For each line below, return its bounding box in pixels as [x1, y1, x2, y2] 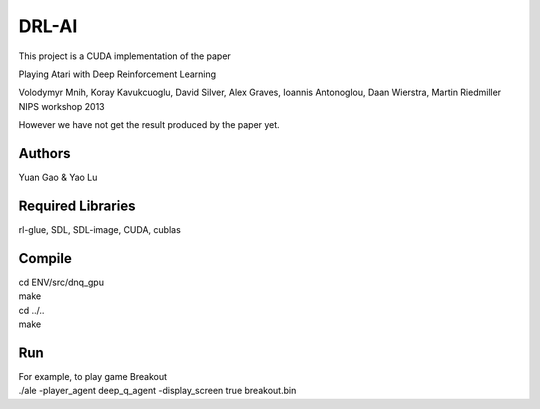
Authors [18, 145, 71, 162]
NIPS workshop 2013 [18, 100, 105, 112]
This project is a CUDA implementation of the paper [18, 50, 232, 62]
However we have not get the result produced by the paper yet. [18, 119, 280, 131]
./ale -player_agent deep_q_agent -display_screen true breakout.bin [18, 385, 297, 397]
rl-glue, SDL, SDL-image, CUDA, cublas [18, 223, 182, 235]
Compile [18, 250, 72, 267]
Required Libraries [18, 197, 136, 214]
